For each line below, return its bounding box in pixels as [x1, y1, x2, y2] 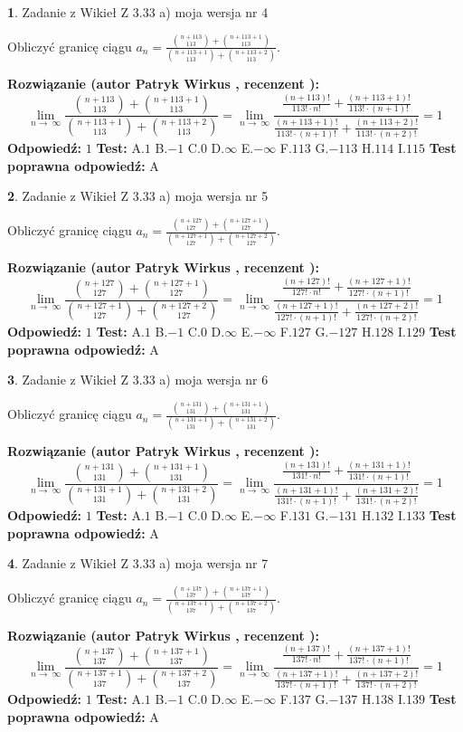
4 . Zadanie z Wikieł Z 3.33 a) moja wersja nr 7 [7, 554, 269, 573]
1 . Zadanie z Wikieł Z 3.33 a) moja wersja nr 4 [7, 3, 269, 21]
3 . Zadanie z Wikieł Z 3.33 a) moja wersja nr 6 [7, 370, 269, 389]
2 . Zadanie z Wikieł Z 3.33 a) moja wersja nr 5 [7, 186, 269, 205]
